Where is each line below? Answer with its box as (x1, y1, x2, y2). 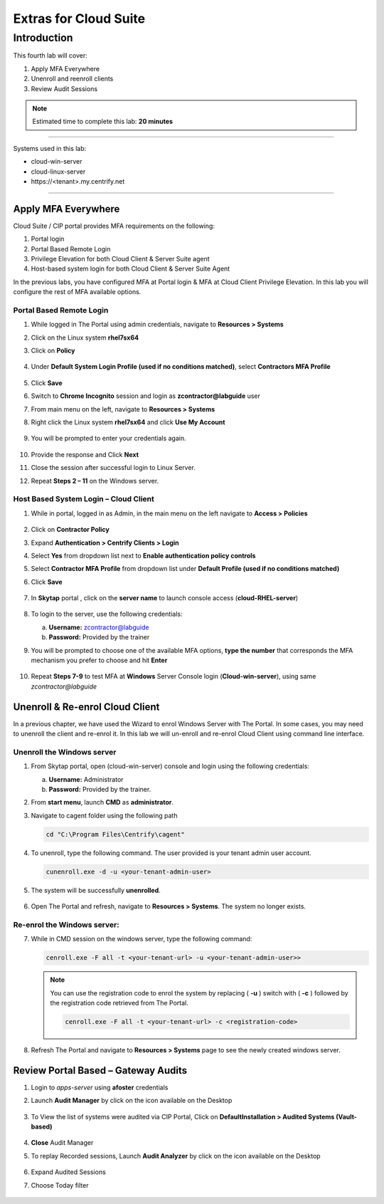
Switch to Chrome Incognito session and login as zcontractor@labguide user (31, 392, 261, 400)
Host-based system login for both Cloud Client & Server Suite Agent (31, 264, 230, 273)
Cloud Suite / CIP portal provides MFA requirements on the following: (13, 221, 215, 230)
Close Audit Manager (31, 1138, 94, 1147)
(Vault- (335, 1112, 357, 1121)
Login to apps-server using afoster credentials (31, 1083, 169, 1092)
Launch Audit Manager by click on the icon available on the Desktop (31, 1096, 233, 1105)
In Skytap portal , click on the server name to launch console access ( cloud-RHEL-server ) (31, 594, 299, 602)
